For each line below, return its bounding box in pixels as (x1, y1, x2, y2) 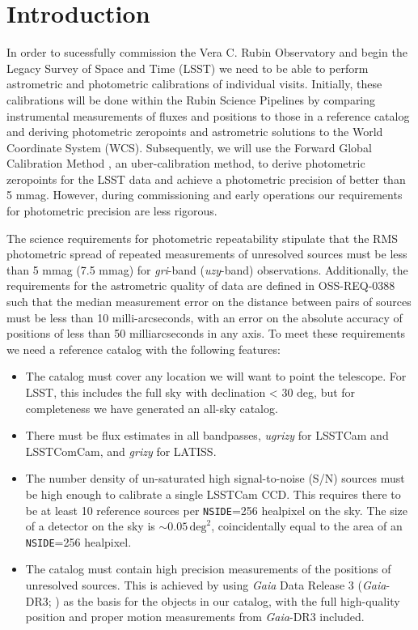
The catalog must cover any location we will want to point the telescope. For (25, 368, 407, 385)
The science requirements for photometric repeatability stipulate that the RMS (6, 229, 399, 246)
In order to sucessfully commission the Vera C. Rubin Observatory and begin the (6, 44, 407, 61)
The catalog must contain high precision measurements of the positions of (25, 560, 391, 577)
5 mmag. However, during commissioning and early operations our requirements (6, 186, 403, 203)
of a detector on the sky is (25, 517, 155, 534)
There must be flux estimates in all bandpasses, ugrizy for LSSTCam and (25, 427, 389, 444)
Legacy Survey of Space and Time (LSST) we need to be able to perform (6, 59, 369, 76)
